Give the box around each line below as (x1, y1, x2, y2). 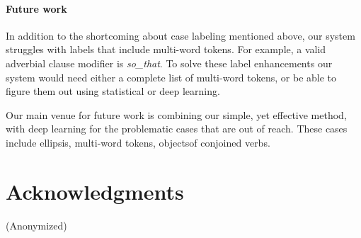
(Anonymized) (6, 217, 67, 232)
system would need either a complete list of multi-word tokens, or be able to (6, 69, 337, 84)
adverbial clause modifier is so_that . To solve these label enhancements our (6, 55, 333, 70)
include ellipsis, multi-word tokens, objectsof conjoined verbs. (6, 135, 270, 149)
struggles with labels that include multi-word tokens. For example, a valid (6, 42, 326, 57)
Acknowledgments (6, 176, 184, 205)
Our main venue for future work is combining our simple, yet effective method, (6, 107, 347, 122)
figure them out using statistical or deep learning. (6, 84, 220, 98)
